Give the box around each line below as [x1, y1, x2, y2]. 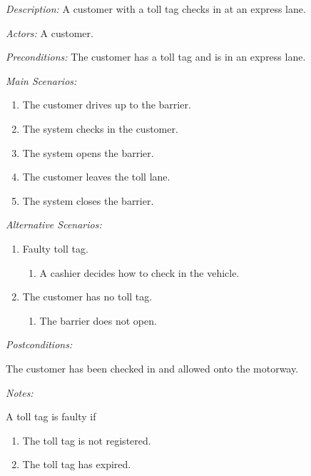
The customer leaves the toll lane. [22, 169, 170, 184]
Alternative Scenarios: [6, 217, 102, 232]
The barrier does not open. [39, 313, 157, 328]
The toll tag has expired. [22, 457, 131, 472]
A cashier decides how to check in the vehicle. [39, 265, 240, 280]
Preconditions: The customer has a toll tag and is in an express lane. [6, 49, 306, 64]
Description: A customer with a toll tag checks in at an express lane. [6, 1, 306, 16]
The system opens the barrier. [22, 145, 154, 160]
